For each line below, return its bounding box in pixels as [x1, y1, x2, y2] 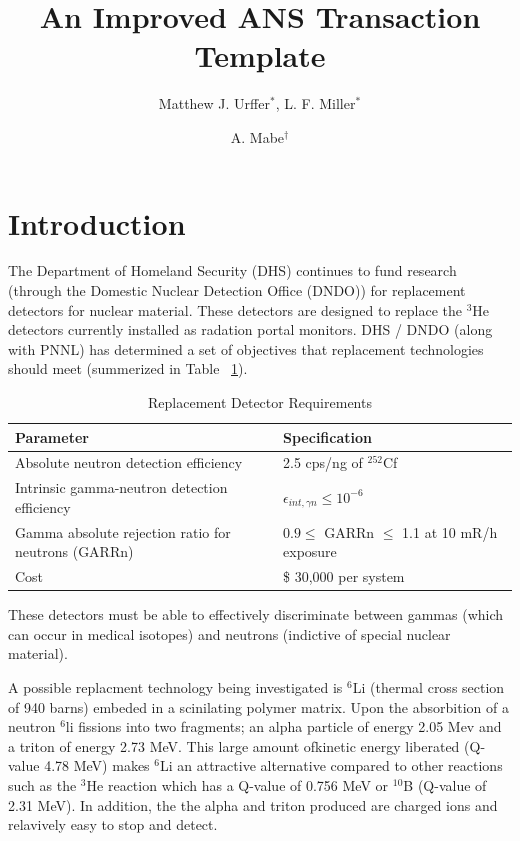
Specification [283, 426, 373, 447]
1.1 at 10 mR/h [402, 521, 498, 542]
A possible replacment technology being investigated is [8, 677, 343, 698]
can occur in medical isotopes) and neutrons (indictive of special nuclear [8, 623, 451, 644]
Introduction [8, 202, 186, 243]
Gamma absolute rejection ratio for [15, 521, 231, 542]
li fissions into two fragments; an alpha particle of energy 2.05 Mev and [65, 716, 502, 737]
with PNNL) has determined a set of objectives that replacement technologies [8, 338, 484, 359]
